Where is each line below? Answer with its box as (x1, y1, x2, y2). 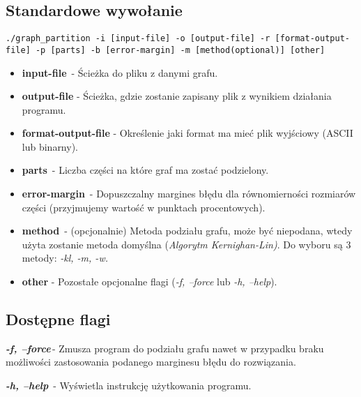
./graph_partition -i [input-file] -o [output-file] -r (6, 33, 270, 44)
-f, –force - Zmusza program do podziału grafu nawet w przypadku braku (6, 340, 324, 355)
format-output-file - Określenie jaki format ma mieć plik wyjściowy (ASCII (22, 126, 353, 140)
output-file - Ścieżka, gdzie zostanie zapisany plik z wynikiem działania (22, 89, 332, 103)
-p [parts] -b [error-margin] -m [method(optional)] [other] (35, 45, 325, 55)
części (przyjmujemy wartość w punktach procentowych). (22, 200, 266, 214)
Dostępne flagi (6, 308, 111, 330)
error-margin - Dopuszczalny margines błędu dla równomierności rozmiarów (22, 186, 356, 201)
